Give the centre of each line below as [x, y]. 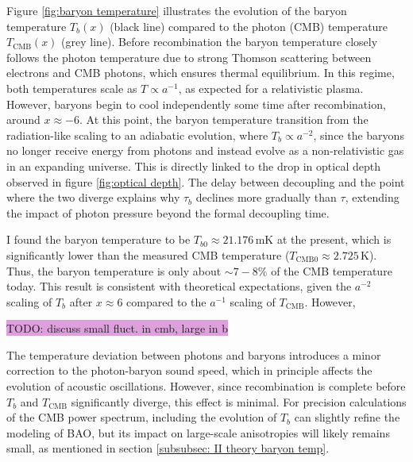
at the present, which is [334, 239]
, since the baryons [359, 135]
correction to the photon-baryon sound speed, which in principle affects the [189, 370]
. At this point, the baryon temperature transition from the [224, 119]
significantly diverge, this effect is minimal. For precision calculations [239, 401]
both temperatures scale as [72, 88]
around [23, 119]
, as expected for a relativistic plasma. [271, 88]
